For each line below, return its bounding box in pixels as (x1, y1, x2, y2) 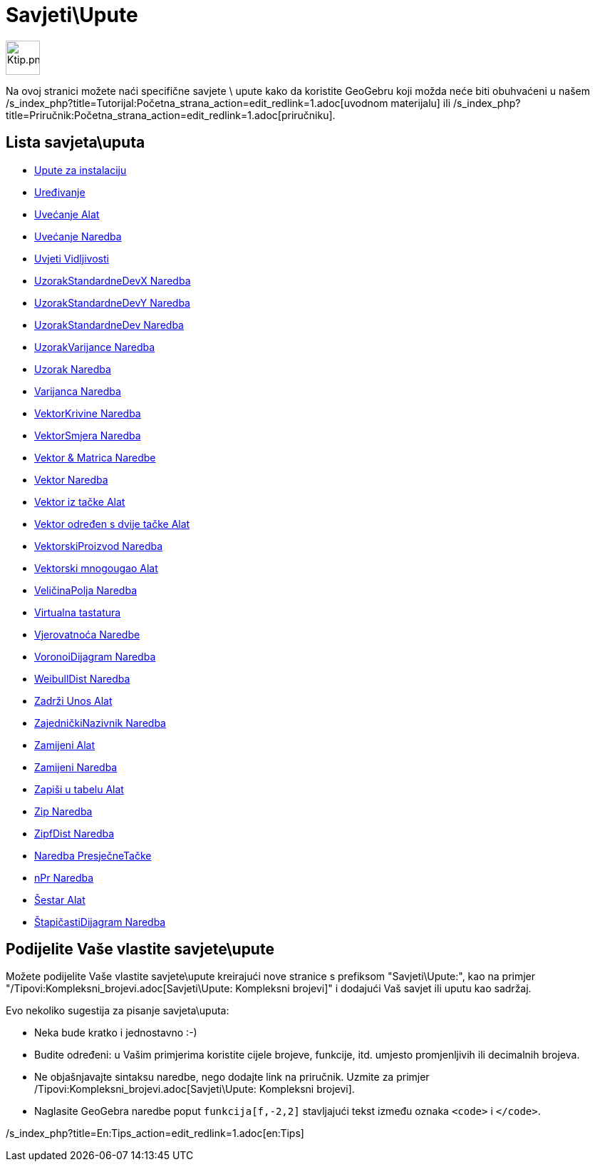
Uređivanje (34, 185, 86, 198)
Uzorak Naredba (34, 362, 111, 375)
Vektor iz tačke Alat (34, 495, 125, 508)
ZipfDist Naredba (34, 827, 115, 840)
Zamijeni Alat (34, 738, 95, 751)
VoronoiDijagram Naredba (34, 650, 156, 663)
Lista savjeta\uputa (6, 133, 145, 152)
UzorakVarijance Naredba (34, 340, 155, 353)
